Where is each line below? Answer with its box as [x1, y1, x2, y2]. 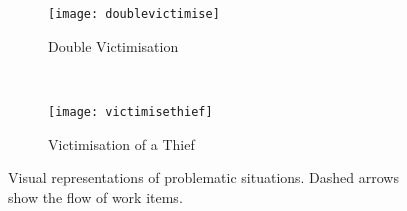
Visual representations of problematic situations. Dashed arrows [8, 167, 399, 188]
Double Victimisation [48, 35, 179, 56]
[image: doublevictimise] [48, 7, 220, 21]
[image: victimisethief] [48, 104, 213, 119]
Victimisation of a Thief [48, 133, 195, 154]
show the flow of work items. [8, 186, 183, 207]
